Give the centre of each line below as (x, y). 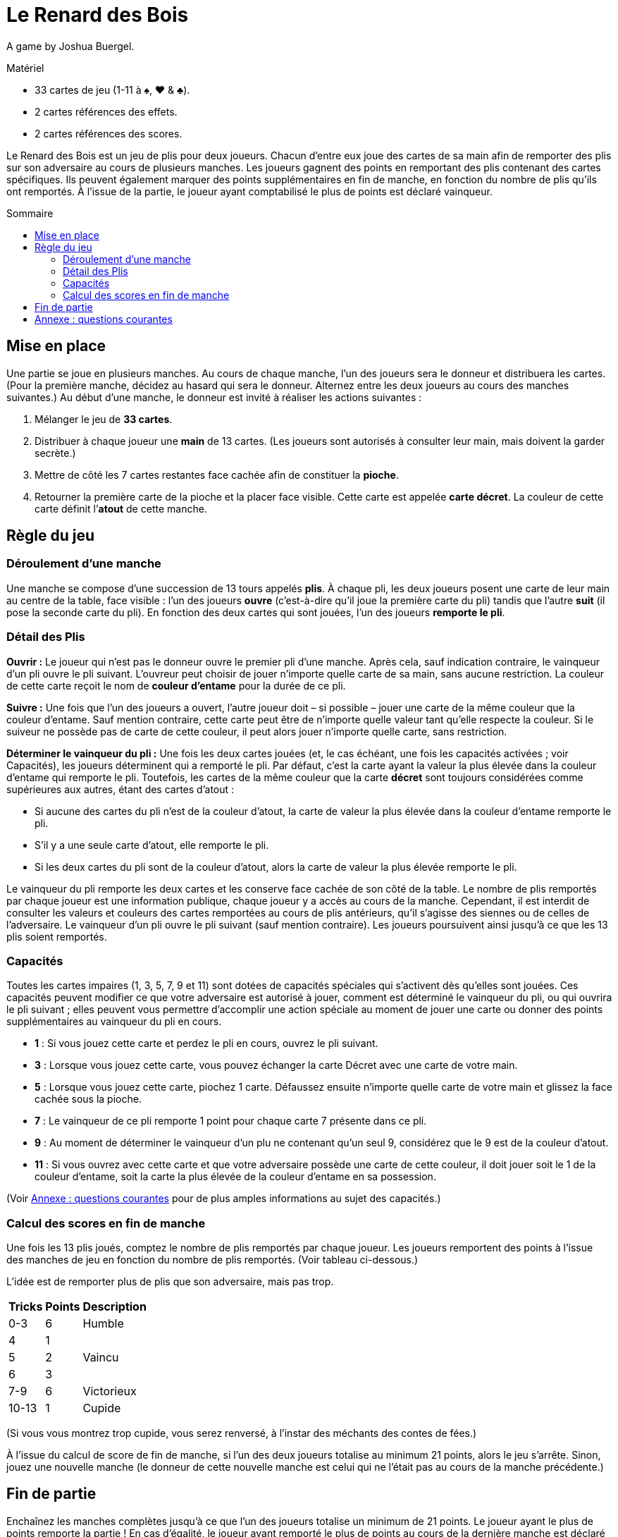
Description (115, 1307)
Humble (103, 1324)
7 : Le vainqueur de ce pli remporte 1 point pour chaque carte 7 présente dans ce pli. (231, 1121)
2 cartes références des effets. (106, 111)
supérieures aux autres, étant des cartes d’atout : (120, 789)
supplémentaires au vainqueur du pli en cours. (114, 1022)
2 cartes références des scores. (109, 133)
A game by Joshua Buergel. (70, 46)
